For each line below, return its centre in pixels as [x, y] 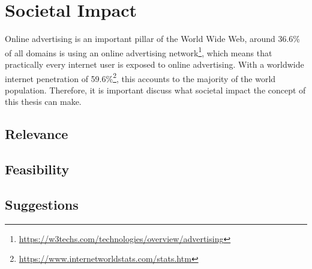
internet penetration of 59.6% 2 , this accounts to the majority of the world [140, 77]
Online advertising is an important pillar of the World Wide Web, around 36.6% [152, 39]
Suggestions [42, 204]
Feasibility [37, 169]
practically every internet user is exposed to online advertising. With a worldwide [154, 64]
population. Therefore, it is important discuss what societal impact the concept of [155, 90]
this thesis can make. [43, 102]
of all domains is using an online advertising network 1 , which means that [139, 52]
